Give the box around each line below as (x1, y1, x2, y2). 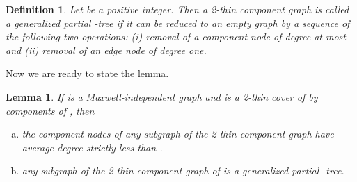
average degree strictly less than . (22, 140, 163, 154)
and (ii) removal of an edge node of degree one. (6, 42, 207, 57)
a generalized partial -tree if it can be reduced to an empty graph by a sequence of (6, 15, 350, 30)
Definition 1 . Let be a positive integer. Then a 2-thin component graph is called (6, 2, 349, 16)
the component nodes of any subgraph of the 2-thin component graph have (22, 126, 334, 141)
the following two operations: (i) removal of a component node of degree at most (6, 29, 346, 44)
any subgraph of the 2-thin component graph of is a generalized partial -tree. (22, 163, 344, 178)
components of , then (6, 103, 95, 117)
